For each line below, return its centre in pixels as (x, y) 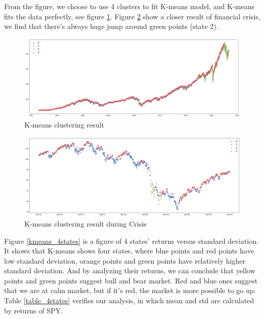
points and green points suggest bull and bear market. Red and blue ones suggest (131, 280)
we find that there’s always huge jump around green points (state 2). (111, 26)
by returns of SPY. (34, 310)
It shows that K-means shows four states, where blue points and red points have (129, 251)
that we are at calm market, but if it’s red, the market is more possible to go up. (130, 290)
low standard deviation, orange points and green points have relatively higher (125, 260)
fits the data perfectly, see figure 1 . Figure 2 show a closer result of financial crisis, (132, 16)
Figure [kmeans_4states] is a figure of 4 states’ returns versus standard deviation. (131, 241)
